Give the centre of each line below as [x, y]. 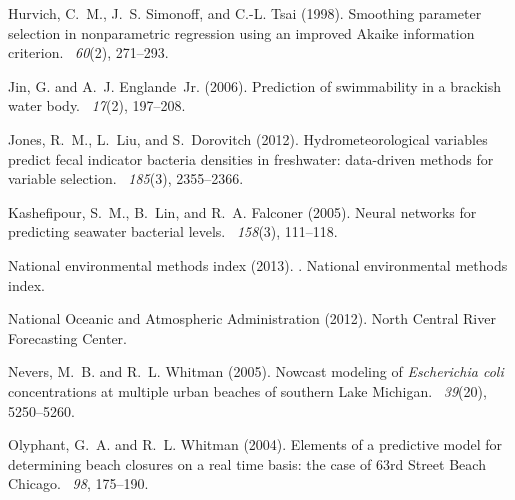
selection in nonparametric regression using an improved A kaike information [241, 32]
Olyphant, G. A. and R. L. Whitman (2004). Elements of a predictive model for [255, 444]
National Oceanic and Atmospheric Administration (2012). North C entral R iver [252, 318]
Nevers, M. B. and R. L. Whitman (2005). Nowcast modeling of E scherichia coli [256, 371]
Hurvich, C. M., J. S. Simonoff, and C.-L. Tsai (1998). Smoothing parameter [245, 13]
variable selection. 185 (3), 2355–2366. [126, 178]
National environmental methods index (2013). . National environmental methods [258, 264]
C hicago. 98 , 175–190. [78, 483]
